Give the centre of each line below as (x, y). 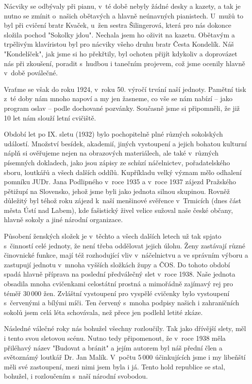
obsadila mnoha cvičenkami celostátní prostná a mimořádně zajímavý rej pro (118, 284)
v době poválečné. (31, 73)
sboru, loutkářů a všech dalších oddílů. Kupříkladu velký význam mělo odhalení (123, 172)
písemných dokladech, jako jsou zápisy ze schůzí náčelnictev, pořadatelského (117, 162)
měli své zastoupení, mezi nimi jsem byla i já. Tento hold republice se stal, (115, 366)
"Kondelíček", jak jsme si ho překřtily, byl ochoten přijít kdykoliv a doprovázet (121, 53)
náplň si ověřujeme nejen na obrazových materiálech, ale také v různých (111, 153)
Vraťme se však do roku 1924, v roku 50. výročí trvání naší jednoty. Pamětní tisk (125, 89)
